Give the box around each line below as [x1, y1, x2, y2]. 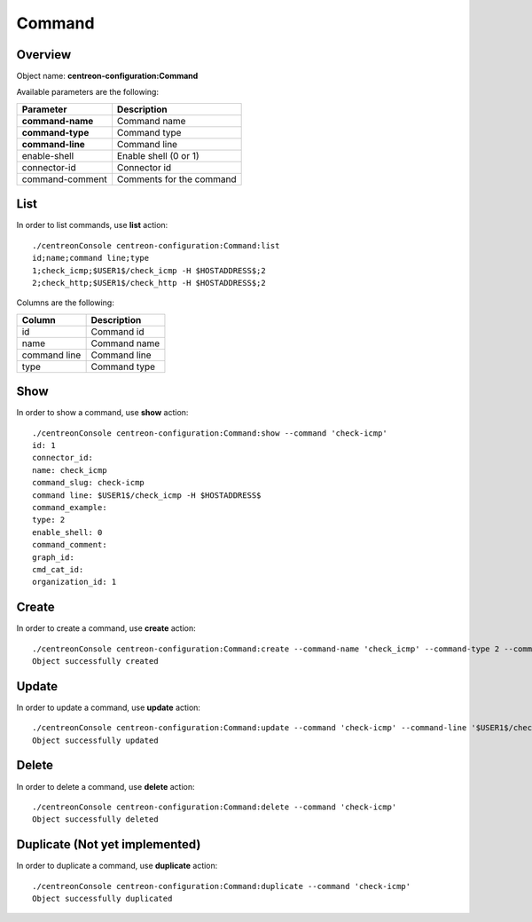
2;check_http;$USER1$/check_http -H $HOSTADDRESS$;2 [32, 278, 266, 288]
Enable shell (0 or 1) [116, 149, 199, 162]
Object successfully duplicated [32, 894, 173, 904]
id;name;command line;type [32, 253, 150, 264]
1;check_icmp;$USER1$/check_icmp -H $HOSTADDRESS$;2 [32, 265, 266, 275]
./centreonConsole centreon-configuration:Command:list [32, 240, 280, 250]
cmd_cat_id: [32, 564, 84, 574]
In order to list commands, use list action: [16, 220, 168, 231]
